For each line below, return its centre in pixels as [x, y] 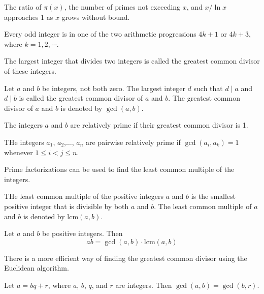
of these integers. [30, 70]
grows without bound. [96, 17]
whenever [19, 152]
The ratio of [23, 7]
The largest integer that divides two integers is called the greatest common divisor [132, 61]
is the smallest [213, 196]
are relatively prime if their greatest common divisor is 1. [159, 125]
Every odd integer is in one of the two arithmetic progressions [100, 34]
